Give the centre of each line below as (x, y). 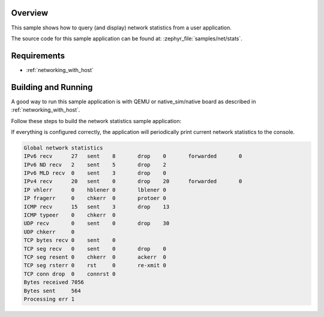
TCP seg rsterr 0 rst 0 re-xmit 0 (95, 265)
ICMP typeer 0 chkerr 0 (70, 215)
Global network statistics (63, 148)
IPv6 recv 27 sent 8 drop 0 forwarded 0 (133, 156)
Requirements (38, 56)
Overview (30, 13)
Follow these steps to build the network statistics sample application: (96, 121)
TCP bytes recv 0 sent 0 (70, 240)
